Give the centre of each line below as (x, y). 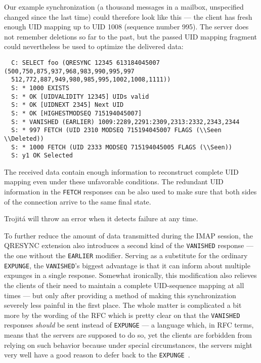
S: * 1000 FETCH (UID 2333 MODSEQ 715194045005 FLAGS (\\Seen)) (122, 147)
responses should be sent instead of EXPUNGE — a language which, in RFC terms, (129, 325)
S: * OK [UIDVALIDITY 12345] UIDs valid (80, 96)
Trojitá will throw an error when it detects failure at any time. (101, 218)
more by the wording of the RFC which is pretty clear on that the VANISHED (122, 315)
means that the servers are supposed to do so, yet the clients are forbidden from (128, 335)
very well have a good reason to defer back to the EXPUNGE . (97, 355)
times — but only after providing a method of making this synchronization (120, 295)
